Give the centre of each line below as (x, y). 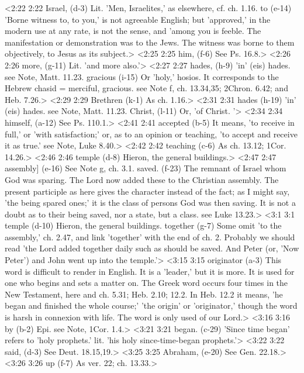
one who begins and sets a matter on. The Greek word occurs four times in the (146, 283)
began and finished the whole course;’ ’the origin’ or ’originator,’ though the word (151, 305)
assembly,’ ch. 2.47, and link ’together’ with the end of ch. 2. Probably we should (150, 236)
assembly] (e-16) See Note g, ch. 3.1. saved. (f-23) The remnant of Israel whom (146, 168)
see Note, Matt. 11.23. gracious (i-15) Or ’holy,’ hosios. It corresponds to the (142, 76)
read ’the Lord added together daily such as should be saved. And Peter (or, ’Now (152, 248)
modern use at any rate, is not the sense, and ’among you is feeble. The (133, 31)
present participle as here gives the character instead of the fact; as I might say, (147, 191)
